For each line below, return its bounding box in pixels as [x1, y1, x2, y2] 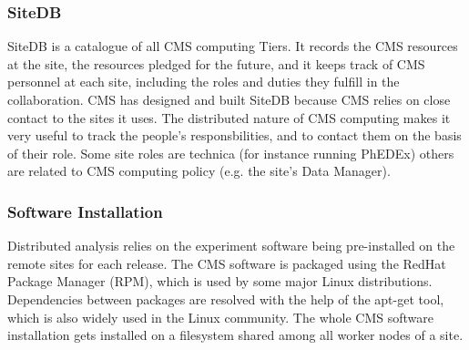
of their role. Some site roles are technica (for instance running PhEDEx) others [7, 143, 454, 162]
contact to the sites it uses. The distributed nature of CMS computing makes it [7, 108, 451, 127]
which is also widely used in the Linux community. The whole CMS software [7, 307, 433, 326]
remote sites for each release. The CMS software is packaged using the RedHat [7, 253, 446, 273]
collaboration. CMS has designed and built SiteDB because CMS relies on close [7, 90, 451, 108]
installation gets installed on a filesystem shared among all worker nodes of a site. [7, 325, 464, 345]
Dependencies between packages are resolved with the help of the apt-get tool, [7, 289, 444, 308]
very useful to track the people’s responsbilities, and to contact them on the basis [7, 126, 462, 145]
